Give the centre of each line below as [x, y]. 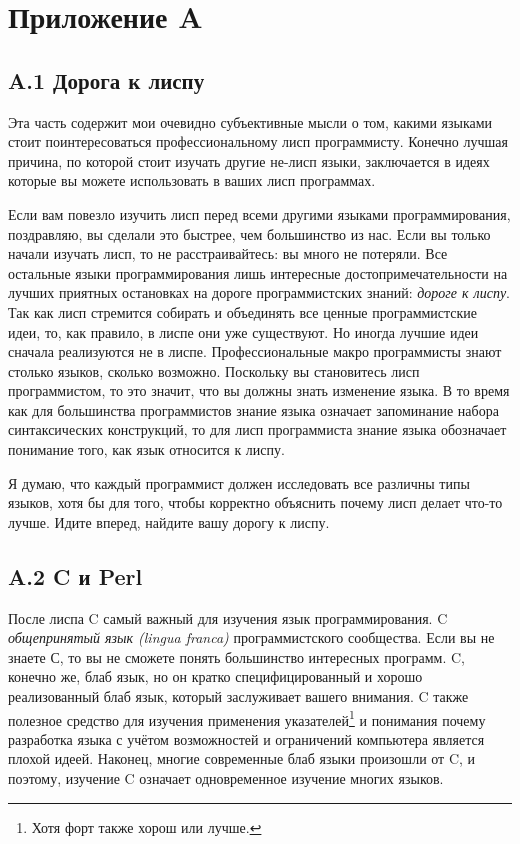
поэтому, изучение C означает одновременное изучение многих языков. [226, 778]
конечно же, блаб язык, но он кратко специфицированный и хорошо [215, 676]
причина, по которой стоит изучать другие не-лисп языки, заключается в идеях [249, 160]
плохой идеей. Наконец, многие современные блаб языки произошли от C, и [242, 758]
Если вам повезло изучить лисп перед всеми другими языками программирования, [259, 213]
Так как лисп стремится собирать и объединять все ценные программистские [243, 311]
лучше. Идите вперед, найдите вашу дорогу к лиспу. [169, 521]
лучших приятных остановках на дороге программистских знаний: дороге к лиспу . [259, 292]
